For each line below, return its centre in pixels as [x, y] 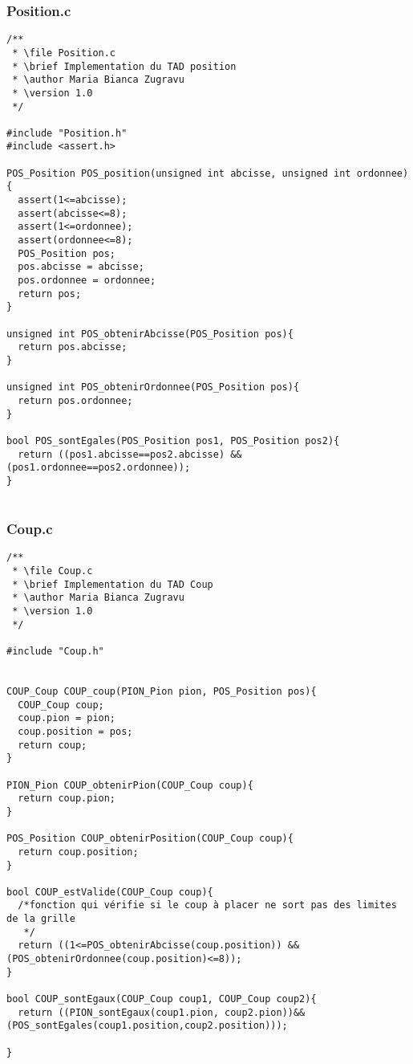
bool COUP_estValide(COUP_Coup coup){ [110, 892]
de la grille [41, 919]
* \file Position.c [64, 53]
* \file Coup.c [53, 571]
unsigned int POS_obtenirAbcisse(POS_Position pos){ [150, 334]
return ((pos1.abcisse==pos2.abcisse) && [130, 454]
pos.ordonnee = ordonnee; [87, 281]
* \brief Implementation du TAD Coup [113, 584]
